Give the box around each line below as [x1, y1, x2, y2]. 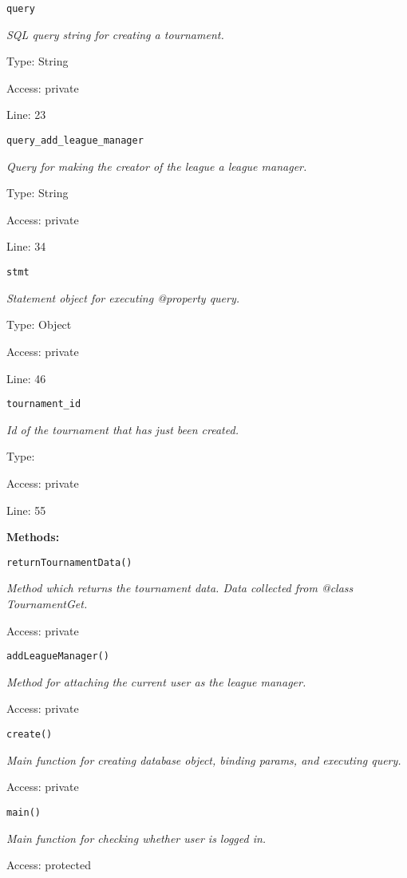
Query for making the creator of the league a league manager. [6, 157, 307, 174]
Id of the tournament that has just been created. [6, 421, 239, 437]
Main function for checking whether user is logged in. [6, 829, 267, 846]
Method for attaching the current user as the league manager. [6, 673, 306, 690]
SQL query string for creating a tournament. [6, 26, 224, 42]
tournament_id [6, 398, 81, 410]
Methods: [6, 528, 60, 545]
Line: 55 [6, 501, 46, 518]
